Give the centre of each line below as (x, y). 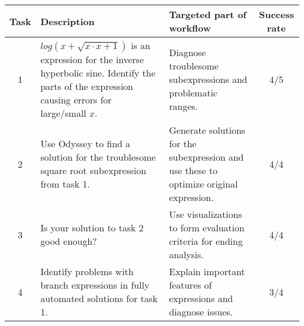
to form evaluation (207, 228)
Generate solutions (207, 130)
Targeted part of (208, 14)
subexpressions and (208, 79)
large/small (63, 113)
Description (68, 21)
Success (276, 14)
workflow (190, 28)
